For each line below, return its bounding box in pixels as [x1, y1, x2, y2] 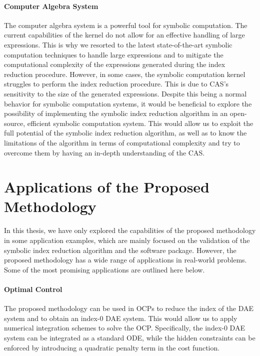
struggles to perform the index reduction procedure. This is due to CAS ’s [4, 78, 229, 89]
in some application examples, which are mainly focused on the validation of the [4, 235, 250, 245]
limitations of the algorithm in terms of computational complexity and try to [4, 137, 240, 147]
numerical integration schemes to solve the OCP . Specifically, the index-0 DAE [4, 322, 245, 333]
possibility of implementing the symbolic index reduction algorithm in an [4, 108, 228, 118]
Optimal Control [4, 283, 62, 294]
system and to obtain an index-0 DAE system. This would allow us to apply [4, 312, 237, 323]
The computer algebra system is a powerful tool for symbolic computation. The [4, 19, 247, 30]
